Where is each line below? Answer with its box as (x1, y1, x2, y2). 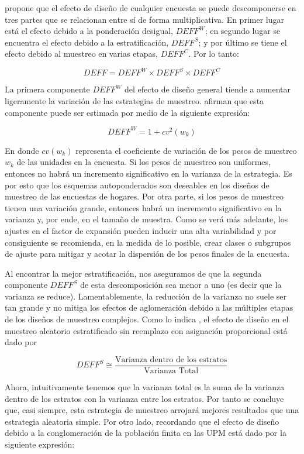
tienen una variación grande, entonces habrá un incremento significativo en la (5, 201, 282, 214)
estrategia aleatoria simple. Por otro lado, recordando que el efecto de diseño (5, 415, 279, 427)
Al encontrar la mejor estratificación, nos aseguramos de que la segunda (5, 267, 262, 279)
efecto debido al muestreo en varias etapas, (5, 47, 158, 60)
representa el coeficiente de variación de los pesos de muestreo (75, 144, 297, 156)
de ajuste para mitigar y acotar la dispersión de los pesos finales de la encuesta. (5, 247, 290, 260)
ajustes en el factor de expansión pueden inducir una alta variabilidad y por (5, 224, 277, 236)
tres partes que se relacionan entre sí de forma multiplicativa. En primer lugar (5, 13, 284, 25)
